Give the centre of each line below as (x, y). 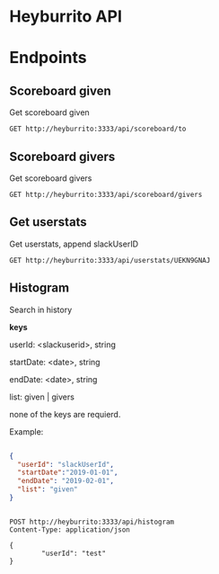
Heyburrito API (66, 17)
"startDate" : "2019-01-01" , (68, 473)
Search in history (41, 309)
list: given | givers (42, 397)
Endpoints (48, 58)
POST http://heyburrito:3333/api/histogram (92, 522)
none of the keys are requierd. (65, 414)
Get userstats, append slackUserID (74, 244)
